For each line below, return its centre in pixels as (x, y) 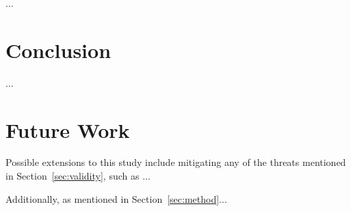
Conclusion (58, 50)
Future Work (68, 129)
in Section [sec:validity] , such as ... (78, 176)
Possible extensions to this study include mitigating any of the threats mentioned (176, 162)
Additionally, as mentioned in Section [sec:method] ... (116, 198)
